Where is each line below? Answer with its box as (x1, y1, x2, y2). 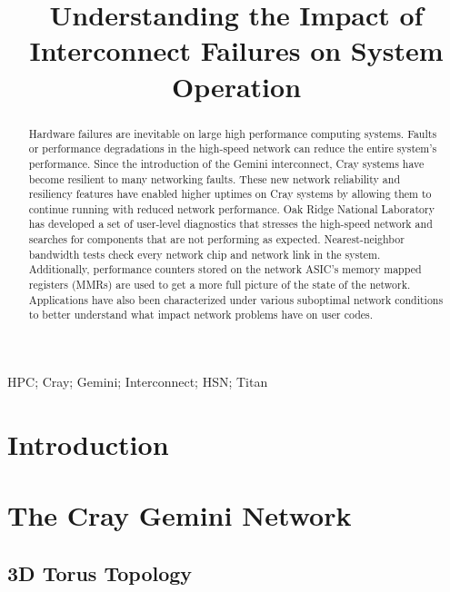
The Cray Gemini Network (7, 497, 352, 534)
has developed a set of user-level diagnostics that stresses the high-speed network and (28, 216, 433, 232)
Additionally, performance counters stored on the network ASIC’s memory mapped (28, 261, 422, 277)
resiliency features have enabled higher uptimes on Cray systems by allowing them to (28, 186, 432, 202)
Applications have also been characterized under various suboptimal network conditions (28, 291, 444, 307)
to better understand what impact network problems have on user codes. (28, 307, 374, 322)
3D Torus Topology (7, 558, 193, 587)
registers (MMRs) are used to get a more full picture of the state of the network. (28, 277, 411, 292)
